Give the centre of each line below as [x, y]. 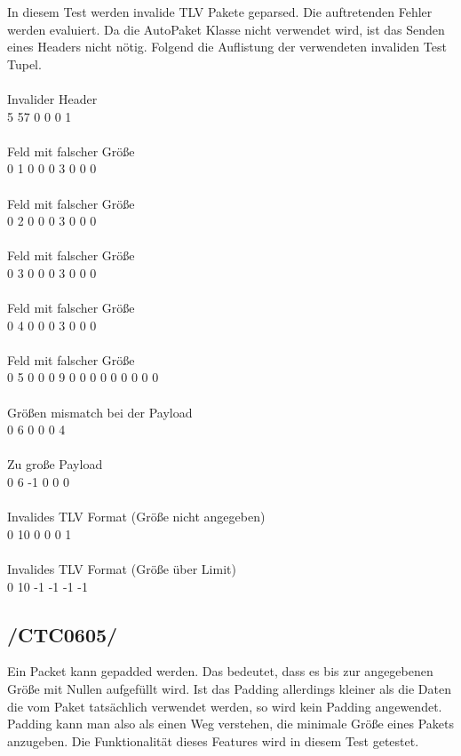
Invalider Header [52, 98]
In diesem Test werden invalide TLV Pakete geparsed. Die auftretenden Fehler [220, 12]
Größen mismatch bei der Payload [100, 412]
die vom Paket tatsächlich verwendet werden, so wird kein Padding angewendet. [225, 706]
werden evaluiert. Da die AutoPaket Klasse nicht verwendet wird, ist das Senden [226, 29]
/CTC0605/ [63, 634]
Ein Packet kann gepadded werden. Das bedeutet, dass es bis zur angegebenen [220, 671]
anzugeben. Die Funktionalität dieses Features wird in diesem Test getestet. [213, 740]
